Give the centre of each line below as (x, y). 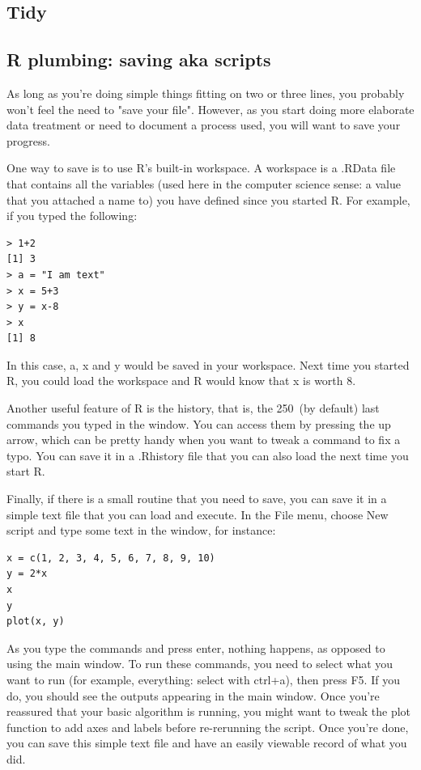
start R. (26, 471)
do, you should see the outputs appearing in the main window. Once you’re (193, 695)
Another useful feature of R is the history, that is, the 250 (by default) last (193, 408)
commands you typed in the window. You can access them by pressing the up (199, 423)
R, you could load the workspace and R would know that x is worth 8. (181, 381)
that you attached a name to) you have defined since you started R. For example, (208, 199)
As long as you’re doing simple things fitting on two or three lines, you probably (206, 93)
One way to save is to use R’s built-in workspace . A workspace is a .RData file (201, 168)
